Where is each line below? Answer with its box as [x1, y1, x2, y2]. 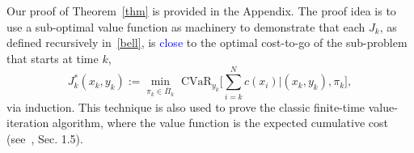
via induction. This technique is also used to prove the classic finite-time [6, 98, 365, 115]
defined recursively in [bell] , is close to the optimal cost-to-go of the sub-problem [6, 34, 408, 51]
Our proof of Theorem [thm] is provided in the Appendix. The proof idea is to [6, 2, 396, 19]
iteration [6, 114, 49, 131]
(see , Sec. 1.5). [6, 130, 83, 147]
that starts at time [6, 49, 99, 66]
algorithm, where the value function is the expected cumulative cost [52, 114, 388, 131]
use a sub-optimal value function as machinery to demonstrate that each [6, 18, 365, 35]
